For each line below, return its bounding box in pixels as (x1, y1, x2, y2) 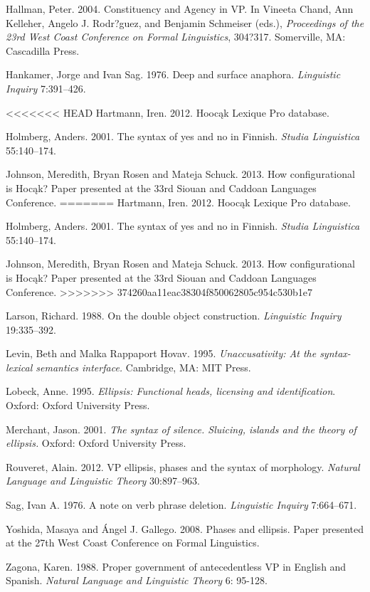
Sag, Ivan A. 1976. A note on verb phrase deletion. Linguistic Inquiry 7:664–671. (6, 497, 357, 512)
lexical (6, 359, 33, 374)
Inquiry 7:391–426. (6, 80, 86, 95)
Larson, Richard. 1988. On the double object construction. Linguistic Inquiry (6, 308, 342, 323)
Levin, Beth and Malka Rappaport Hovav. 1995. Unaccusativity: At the (6, 346, 317, 361)
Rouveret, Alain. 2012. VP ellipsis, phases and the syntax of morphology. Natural (6, 459, 360, 474)
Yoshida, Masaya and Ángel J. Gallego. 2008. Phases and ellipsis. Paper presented (6, 521, 364, 536)
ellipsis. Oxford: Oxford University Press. (6, 435, 186, 450)
